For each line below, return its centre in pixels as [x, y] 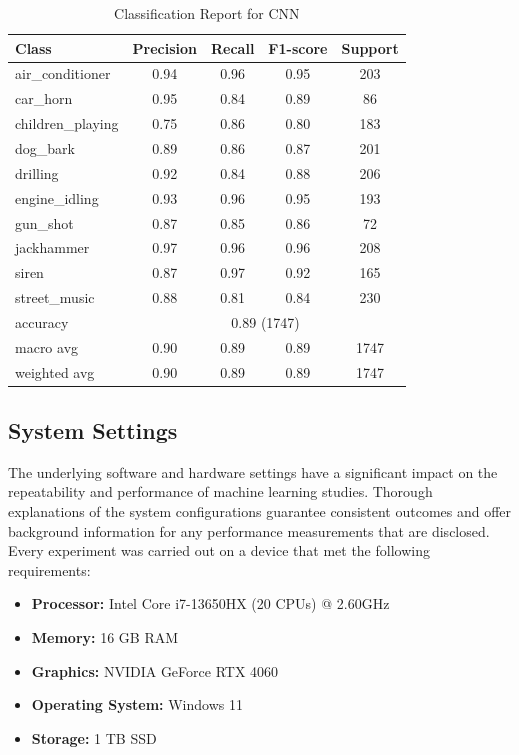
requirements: [49, 569]
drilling [37, 172]
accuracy [42, 321]
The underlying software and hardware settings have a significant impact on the [253, 471]
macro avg [47, 346]
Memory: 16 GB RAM [105, 637]
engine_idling [57, 197]
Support [370, 47]
